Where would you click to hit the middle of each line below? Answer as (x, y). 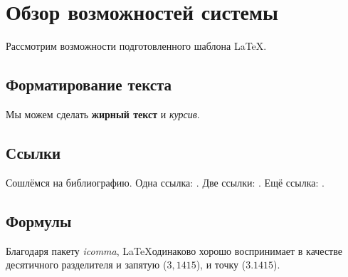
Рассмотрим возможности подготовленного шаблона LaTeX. (136, 46)
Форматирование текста (89, 84)
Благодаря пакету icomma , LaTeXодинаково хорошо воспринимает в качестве (174, 250)
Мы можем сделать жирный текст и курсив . (103, 114)
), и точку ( (221, 265)
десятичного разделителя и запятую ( (86, 265)
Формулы (39, 220)
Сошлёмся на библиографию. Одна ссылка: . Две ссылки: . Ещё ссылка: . (165, 182)
